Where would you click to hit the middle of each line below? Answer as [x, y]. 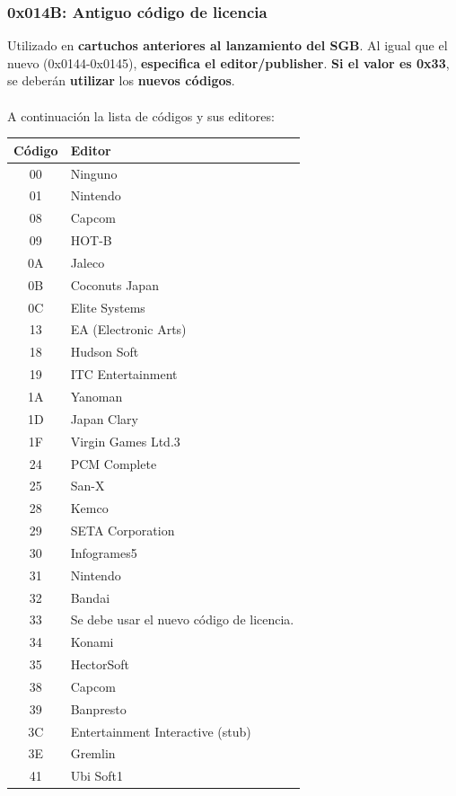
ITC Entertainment [124, 374]
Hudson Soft [105, 352]
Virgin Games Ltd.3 [125, 441]
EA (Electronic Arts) [128, 329]
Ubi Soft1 [97, 776]
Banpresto [98, 708]
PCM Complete [114, 463]
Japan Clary [104, 418]
